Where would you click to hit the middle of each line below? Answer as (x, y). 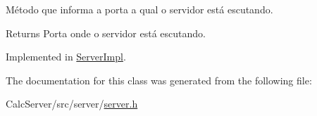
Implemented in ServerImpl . (66, 57)
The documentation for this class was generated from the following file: (159, 80)
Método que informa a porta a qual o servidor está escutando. (139, 9)
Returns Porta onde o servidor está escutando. (106, 33)
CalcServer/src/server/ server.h (72, 104)
